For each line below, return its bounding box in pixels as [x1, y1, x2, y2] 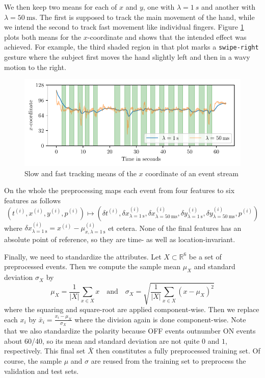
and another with [201, 2, 255, 12]
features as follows [4, 195, 61, 206]
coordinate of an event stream [145, 168, 238, 178]
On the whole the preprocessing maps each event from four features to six [4, 185, 235, 196]
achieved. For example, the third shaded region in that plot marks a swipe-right [4, 41, 259, 52]
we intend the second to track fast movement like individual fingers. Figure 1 [4, 21, 244, 32]
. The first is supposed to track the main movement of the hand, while [35, 11, 255, 22]
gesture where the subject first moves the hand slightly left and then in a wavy [4, 52, 250, 62]
